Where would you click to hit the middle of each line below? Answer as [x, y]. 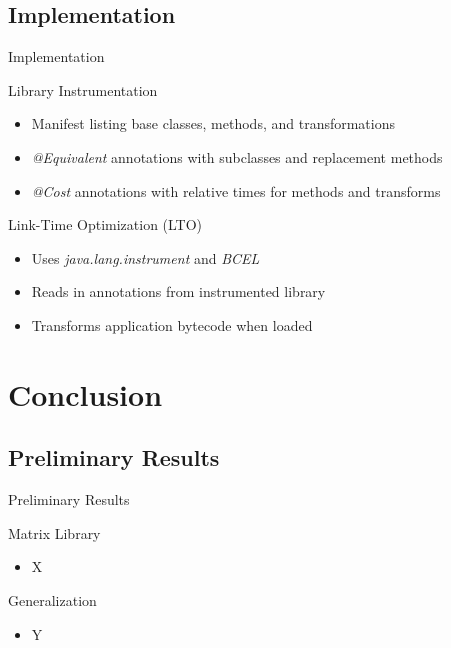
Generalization [52, 599]
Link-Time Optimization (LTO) [105, 224]
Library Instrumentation [83, 89]
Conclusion [85, 393]
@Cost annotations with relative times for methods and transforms [236, 190]
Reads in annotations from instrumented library [178, 291]
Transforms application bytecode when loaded [172, 324]
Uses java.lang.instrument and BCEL [145, 257]
